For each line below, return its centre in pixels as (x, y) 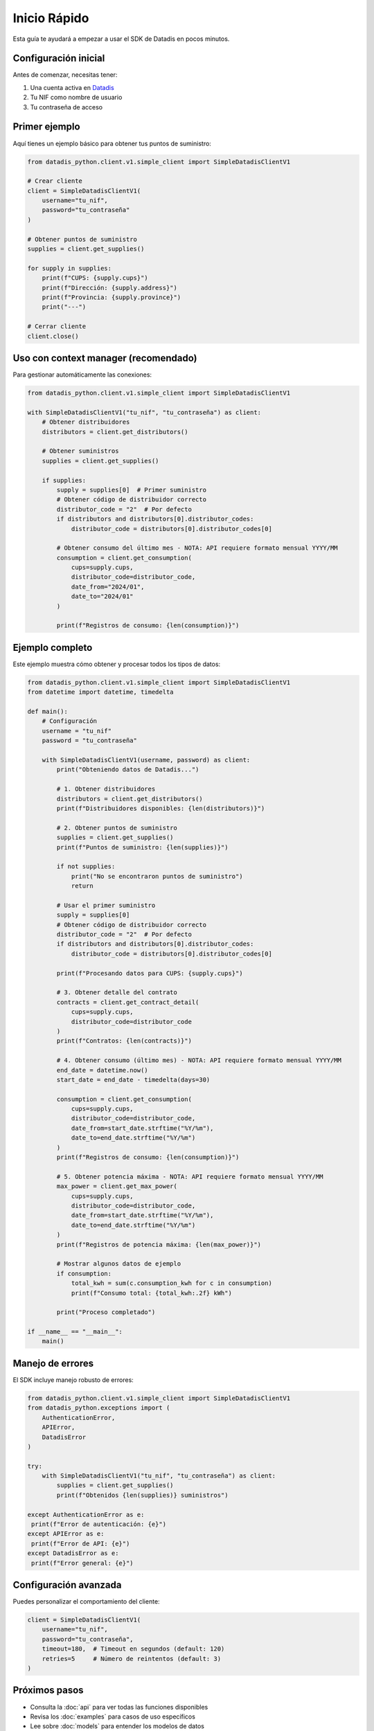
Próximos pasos (48, 1690)
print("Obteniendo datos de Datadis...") (128, 770)
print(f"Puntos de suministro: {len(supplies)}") (142, 847)
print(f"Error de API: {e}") (81, 1543)
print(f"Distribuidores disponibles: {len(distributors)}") (161, 808)
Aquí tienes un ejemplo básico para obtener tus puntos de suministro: (112, 143)
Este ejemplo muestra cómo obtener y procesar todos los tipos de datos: (117, 664)
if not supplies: (86, 867)
